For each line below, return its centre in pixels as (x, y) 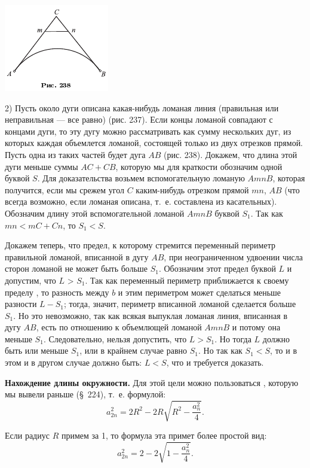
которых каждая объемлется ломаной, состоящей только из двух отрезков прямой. (154, 143)
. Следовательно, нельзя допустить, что (115, 338)
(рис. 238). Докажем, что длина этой (231, 154)
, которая (289, 178)
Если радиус (27, 435)
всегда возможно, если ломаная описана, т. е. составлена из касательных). (141, 201)
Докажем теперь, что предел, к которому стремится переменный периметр (140, 245)
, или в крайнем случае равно (133, 350)
